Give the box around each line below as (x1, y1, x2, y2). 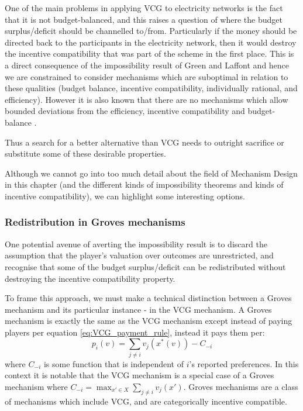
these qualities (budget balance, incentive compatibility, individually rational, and (5, 82, 298, 94)
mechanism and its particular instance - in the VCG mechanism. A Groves (5, 303, 272, 315)
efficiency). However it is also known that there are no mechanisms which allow (5, 93, 288, 105)
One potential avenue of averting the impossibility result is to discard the (5, 237, 267, 250)
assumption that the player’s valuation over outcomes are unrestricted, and (5, 249, 274, 261)
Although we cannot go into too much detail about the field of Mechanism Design (5, 167, 298, 179)
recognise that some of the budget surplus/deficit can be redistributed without (5, 260, 286, 272)
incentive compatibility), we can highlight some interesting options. (5, 189, 245, 202)
